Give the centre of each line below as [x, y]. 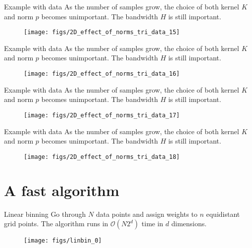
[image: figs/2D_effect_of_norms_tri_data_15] [102, 32]
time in [152, 223]
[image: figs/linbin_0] [63, 241]
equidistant [223, 214]
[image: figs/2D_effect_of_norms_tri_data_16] [102, 74]
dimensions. [189, 223]
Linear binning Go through [45, 214]
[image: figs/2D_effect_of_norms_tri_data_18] [102, 157]
